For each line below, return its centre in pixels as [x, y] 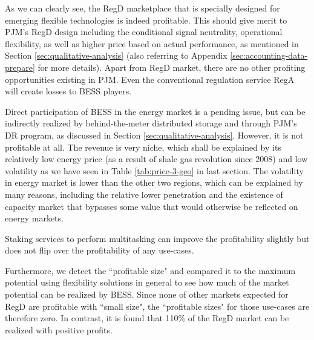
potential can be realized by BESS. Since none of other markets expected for [147, 294]
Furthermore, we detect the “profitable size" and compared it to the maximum [150, 270]
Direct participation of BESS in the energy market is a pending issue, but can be [155, 111]
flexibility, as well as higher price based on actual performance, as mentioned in [152, 43]
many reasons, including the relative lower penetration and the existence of [144, 194]
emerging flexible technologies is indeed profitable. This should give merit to [146, 20]
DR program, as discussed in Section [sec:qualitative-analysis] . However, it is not [154, 135]
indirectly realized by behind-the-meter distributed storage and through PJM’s [151, 123]
